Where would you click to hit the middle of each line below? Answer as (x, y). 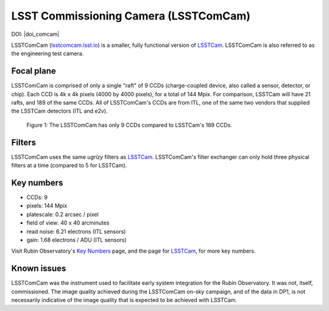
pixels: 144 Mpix (47, 206)
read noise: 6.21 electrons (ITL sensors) (76, 231)
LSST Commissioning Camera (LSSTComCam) (131, 16)
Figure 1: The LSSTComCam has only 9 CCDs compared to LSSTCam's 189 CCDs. (129, 125)
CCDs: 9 (37, 197)
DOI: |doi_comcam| (35, 34)
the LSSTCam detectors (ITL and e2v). (59, 111)
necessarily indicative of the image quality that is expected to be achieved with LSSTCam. (124, 300)
